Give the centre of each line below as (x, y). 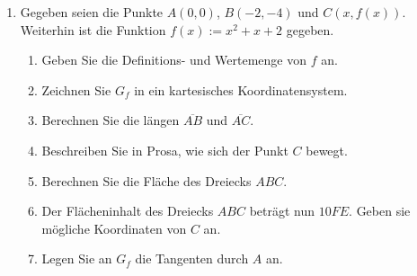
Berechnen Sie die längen (111, 120)
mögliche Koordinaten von (114, 228)
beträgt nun (282, 211)
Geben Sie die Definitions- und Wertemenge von (174, 60)
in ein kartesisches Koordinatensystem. (241, 89)
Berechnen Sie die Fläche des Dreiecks (146, 180)
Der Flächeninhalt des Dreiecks (128, 211)
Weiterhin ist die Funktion (93, 29)
